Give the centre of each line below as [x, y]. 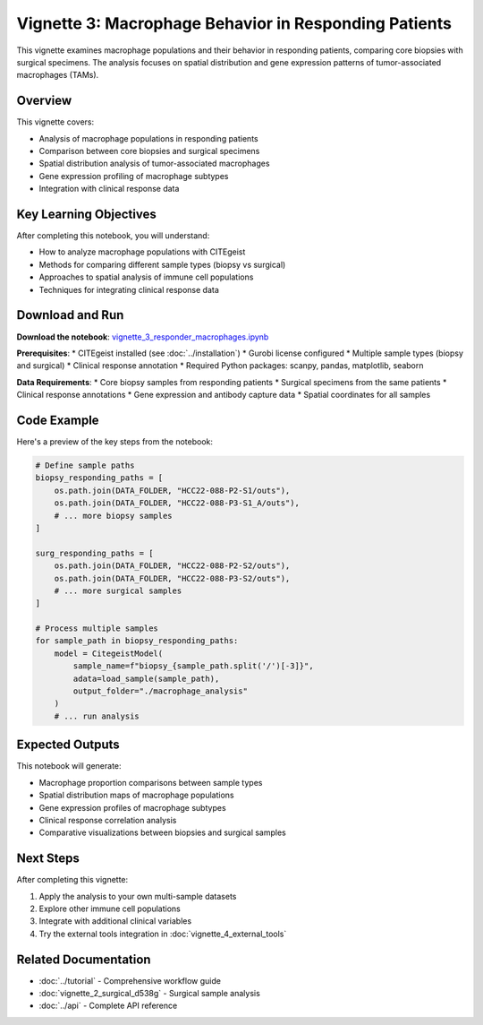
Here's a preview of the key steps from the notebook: [115, 442]
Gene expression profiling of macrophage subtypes [134, 176]
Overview [44, 101]
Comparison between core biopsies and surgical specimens [149, 151]
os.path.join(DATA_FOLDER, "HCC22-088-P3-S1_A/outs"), [177, 503]
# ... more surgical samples [118, 590]
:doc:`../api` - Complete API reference [108, 1006]
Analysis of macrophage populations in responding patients [148, 138]
